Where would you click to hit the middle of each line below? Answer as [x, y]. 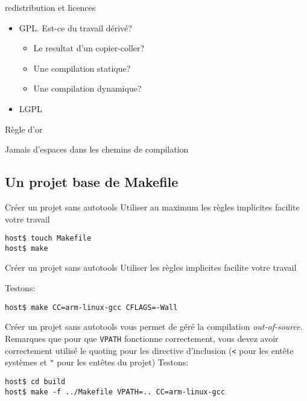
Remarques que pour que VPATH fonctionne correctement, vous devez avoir [142, 338]
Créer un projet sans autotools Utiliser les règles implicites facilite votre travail [151, 267]
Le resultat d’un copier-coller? [89, 48]
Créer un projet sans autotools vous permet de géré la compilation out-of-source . [154, 327]
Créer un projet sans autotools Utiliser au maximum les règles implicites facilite [152, 207]
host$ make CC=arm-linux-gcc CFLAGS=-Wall [91, 307]
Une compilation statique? [82, 68]
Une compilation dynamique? [87, 88]
